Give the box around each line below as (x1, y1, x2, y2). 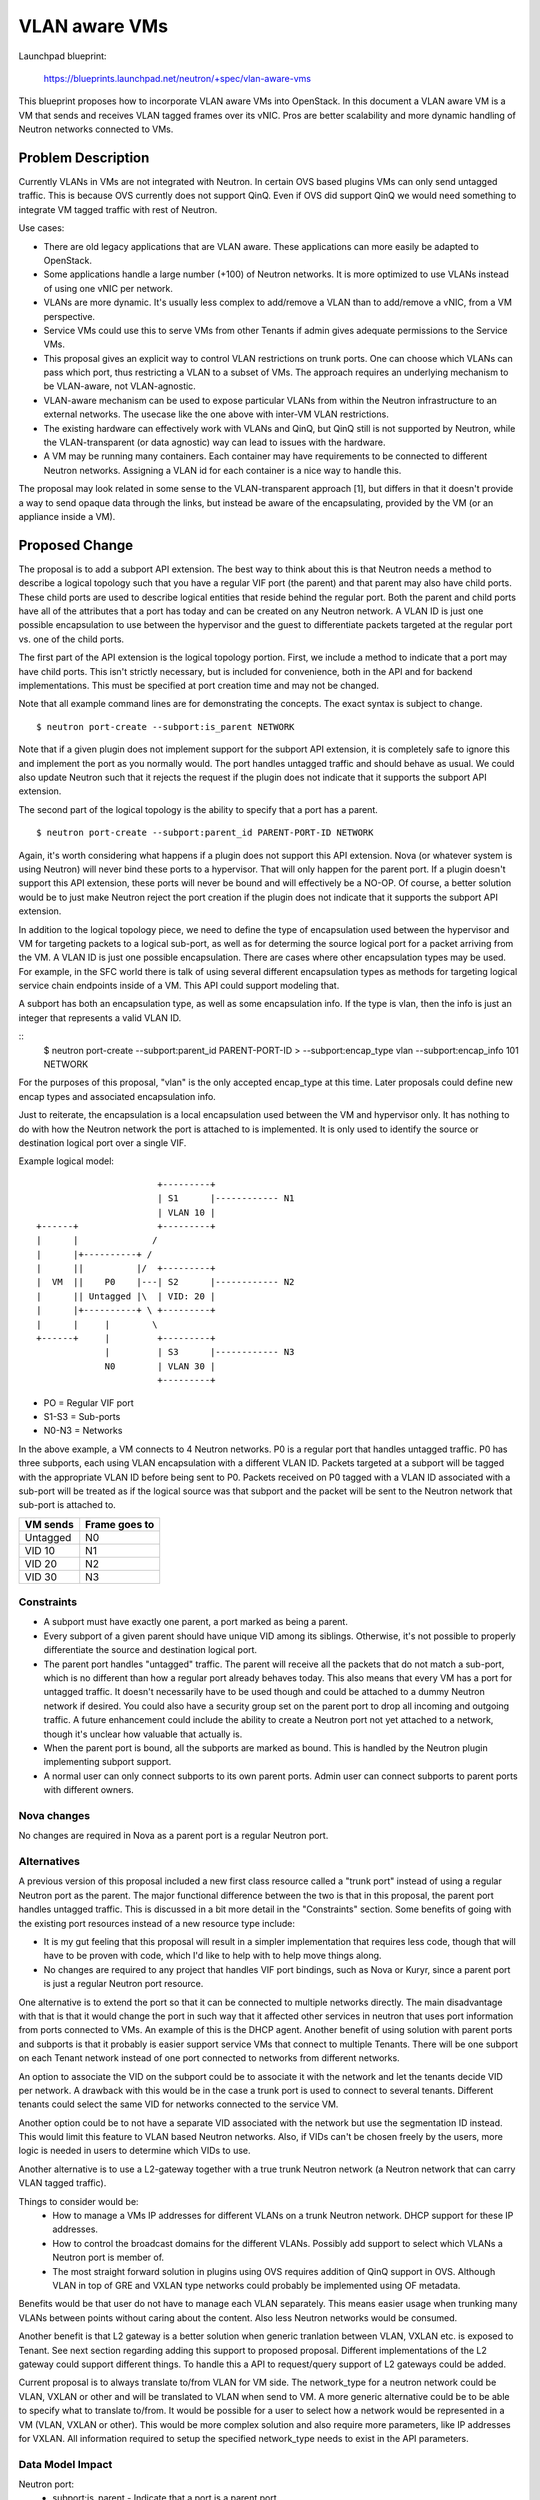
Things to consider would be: (18, 2195, 139, 2207)
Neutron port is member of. (52, 2251, 165, 2264)
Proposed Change (18, 536, 134, 554)
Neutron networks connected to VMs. (18, 123, 174, 135)
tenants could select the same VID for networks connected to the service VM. (18, 2098, 339, 2110)
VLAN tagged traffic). (18, 2177, 107, 2189)
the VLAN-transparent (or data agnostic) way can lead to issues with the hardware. (43, 436, 386, 449)
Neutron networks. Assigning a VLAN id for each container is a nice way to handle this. (43, 464, 402, 476)
